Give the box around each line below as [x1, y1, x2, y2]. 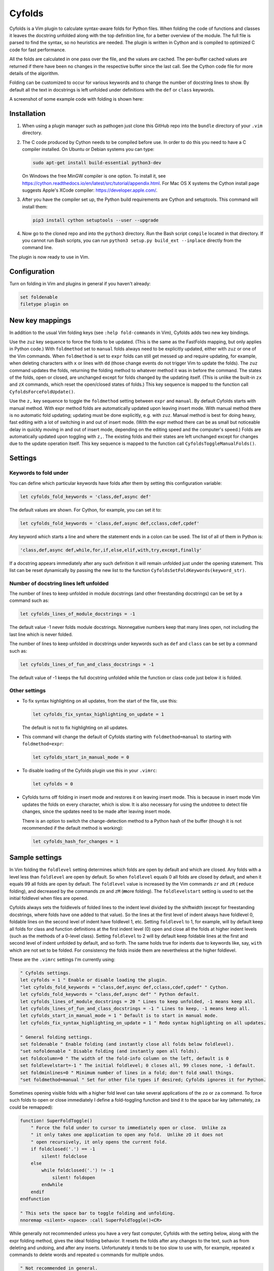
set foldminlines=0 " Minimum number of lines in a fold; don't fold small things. [20, 1070, 234, 1075]
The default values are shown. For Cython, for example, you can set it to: [9, 506, 162, 513]
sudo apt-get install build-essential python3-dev [32, 160, 162, 166]
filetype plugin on [20, 301, 68, 307]
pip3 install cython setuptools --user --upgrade [32, 217, 159, 223]
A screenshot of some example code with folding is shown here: [9, 96, 144, 102]
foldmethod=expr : [22, 741, 64, 747]
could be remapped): [9, 1104, 53, 1110]
